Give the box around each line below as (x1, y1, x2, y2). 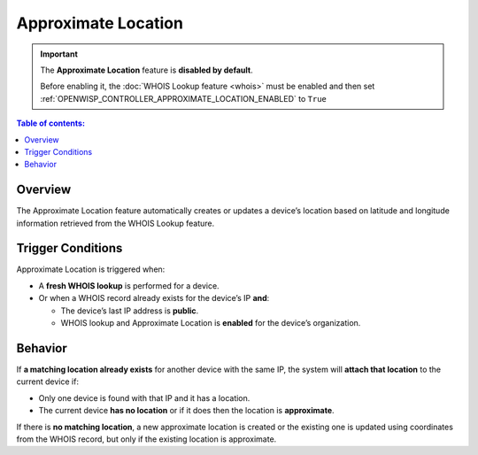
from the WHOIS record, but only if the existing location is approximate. (16, 434, 277, 444)
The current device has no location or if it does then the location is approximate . (38, 405, 335, 416)
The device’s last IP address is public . (60, 305, 199, 316)
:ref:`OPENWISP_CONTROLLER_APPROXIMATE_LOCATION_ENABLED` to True (40, 93, 327, 104)
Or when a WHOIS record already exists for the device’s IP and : (38, 293, 270, 304)
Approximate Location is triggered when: (16, 264, 166, 274)
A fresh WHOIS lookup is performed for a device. (38, 280, 220, 291)
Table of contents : (16, 118, 86, 128)
